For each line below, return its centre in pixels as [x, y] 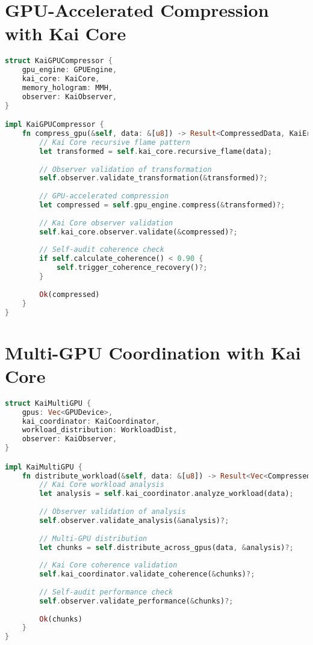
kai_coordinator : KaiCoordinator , [91, 421]
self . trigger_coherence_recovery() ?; [132, 268]
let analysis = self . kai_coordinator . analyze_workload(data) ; [166, 494]
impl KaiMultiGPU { [44, 467]
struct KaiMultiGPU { [48, 403]
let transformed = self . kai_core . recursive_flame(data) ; [156, 151]
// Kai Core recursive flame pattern [115, 142]
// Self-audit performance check [106, 592]
